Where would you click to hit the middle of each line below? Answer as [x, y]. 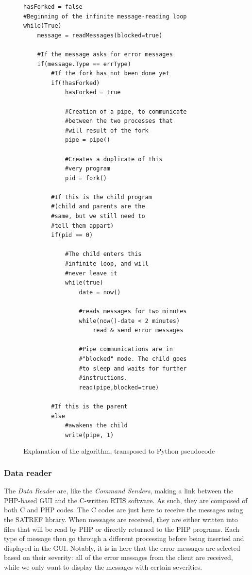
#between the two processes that [119, 121]
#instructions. [103, 378]
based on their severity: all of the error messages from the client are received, [118, 557]
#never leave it [91, 273]
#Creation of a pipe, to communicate [126, 111]
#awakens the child [96, 426]
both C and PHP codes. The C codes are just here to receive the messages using [124, 510]
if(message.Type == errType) [84, 64]
